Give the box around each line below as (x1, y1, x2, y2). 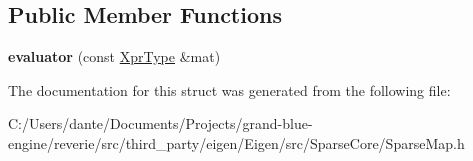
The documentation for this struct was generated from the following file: (8, 79, 451, 100)
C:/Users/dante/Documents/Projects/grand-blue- (8, 113, 313, 134)
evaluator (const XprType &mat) (8, 46, 221, 67)
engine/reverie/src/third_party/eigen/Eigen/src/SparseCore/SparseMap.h (8, 132, 465, 153)
